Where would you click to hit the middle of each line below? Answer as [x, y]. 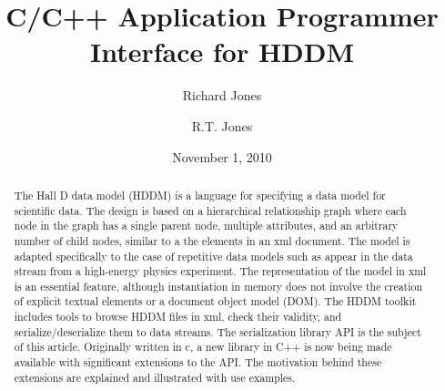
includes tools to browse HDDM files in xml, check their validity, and [178, 317]
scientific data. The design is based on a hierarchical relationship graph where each [210, 210]
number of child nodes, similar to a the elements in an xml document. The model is [212, 240]
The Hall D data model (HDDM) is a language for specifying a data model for [200, 195]
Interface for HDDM [222, 51]
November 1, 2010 [222, 156]
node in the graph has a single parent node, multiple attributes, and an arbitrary [206, 226]
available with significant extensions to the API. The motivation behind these [198, 362]
